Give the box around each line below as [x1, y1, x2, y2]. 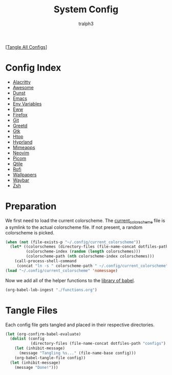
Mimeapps [12, 144, 35, 150]
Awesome [12, 84, 34, 90]
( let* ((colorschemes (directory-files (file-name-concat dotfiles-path [10, 244, 168, 249]
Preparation [5, 201, 57, 212]
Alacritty [12, 78, 31, 85]
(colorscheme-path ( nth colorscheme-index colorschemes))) [26, 254, 155, 259]
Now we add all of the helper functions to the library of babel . [5, 277, 135, 283]
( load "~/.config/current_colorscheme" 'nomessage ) [5, 268, 118, 273]
